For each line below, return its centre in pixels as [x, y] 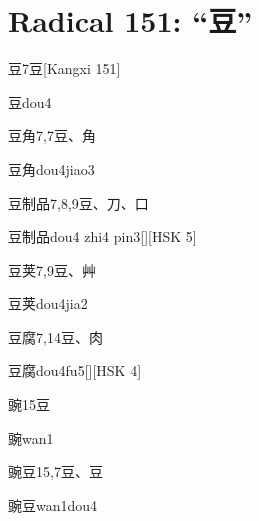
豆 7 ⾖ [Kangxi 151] [64, 68]
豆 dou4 [30, 101]
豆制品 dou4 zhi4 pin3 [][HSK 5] [102, 236]
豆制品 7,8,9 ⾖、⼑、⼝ [78, 202]
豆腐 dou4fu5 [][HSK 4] [75, 370]
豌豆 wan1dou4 [53, 504]
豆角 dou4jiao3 [51, 168]
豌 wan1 [31, 437]
